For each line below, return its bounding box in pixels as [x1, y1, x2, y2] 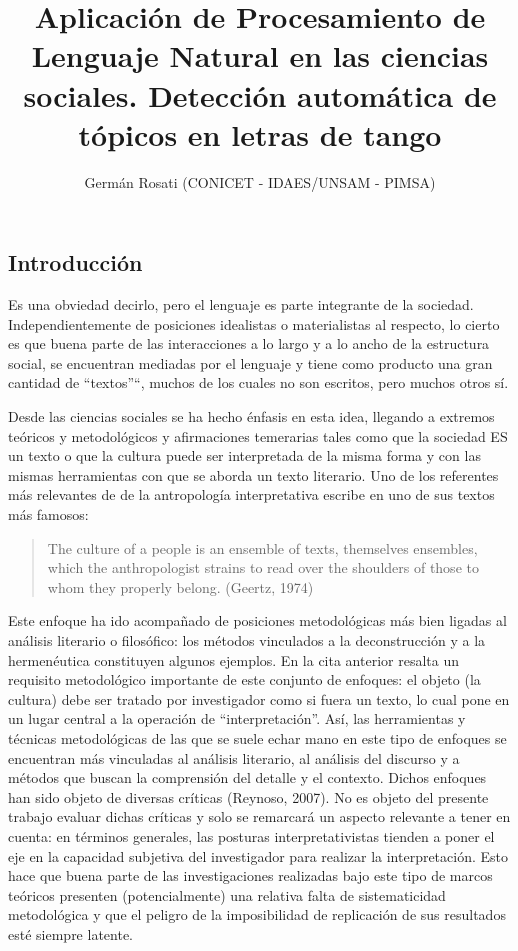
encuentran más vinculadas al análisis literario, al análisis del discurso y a [8, 747, 460, 768]
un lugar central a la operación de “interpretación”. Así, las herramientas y [8, 708, 466, 729]
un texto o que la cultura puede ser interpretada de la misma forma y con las [8, 445, 481, 466]
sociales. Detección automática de [23, 74, 497, 115]
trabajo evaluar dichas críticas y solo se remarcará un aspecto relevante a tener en [8, 806, 511, 827]
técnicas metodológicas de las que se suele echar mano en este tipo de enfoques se [8, 727, 507, 748]
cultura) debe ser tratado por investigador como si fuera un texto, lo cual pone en [8, 688, 510, 709]
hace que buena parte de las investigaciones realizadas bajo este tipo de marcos [8, 865, 493, 886]
